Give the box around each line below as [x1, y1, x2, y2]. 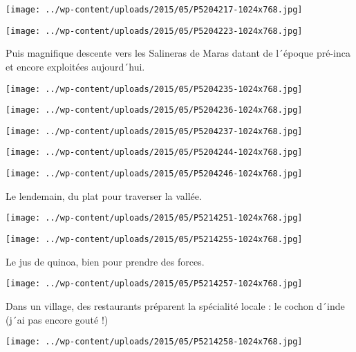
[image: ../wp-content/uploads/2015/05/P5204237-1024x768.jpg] [6, 126, 303, 136]
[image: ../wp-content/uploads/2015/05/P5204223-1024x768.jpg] [6, 26, 303, 36]
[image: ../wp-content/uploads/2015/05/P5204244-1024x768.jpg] [6, 147, 303, 158]
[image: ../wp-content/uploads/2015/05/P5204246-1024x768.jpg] [6, 169, 303, 179]
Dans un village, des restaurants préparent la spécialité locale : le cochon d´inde [6, 298, 345, 313]
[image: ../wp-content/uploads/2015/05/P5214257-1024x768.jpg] [6, 279, 303, 289]
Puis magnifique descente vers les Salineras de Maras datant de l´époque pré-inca [6, 46, 350, 60]
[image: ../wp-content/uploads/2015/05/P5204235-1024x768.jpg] [6, 84, 303, 94]
